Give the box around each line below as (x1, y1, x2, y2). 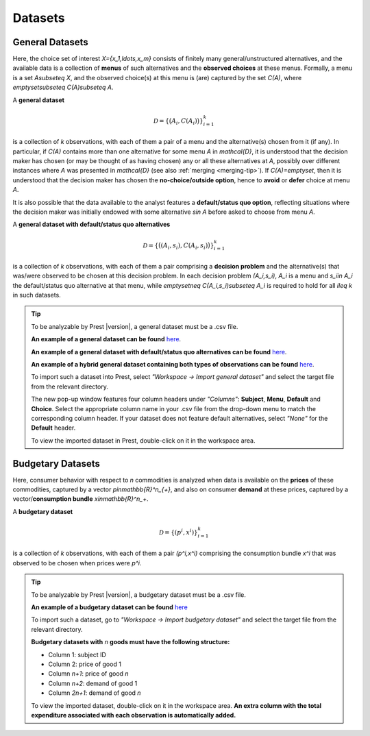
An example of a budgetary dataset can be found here (31, 603, 188, 611)
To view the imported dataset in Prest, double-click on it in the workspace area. (31, 436, 256, 445)
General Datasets (12, 36, 88, 48)
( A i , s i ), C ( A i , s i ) (160, 241, 208, 251)
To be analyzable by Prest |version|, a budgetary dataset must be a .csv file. (31, 590, 246, 599)
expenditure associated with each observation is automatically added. (31, 711, 236, 719)
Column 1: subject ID (48, 650, 106, 659)
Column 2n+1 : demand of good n (48, 689, 141, 697)
